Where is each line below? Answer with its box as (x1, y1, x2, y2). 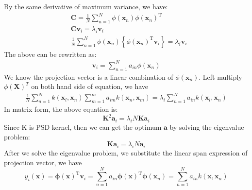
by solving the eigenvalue (169, 122, 244, 132)
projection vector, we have (4, 157, 82, 167)
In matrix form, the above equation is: (4, 104, 118, 114)
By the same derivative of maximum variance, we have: (4, 1, 168, 11)
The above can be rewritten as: (4, 49, 97, 59)
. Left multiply (199, 71, 242, 82)
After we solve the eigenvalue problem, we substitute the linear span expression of (4, 148, 248, 158)
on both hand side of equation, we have (31, 81, 148, 91)
